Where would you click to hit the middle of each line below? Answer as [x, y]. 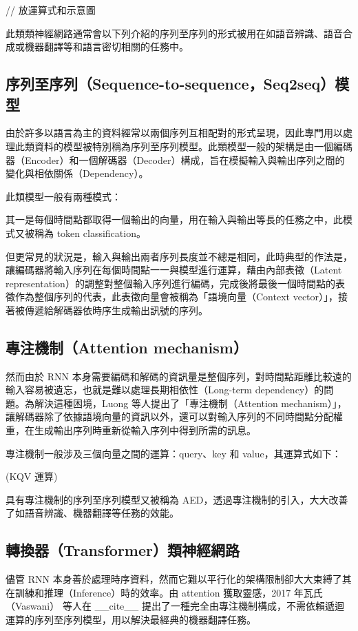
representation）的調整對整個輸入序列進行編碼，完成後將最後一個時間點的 [170, 283]
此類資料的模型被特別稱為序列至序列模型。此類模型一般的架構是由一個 [174, 146]
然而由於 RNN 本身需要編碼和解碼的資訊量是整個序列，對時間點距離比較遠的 [179, 376]
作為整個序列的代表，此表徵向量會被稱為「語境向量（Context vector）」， [177, 297]
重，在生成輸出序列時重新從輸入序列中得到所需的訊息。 [131, 430]
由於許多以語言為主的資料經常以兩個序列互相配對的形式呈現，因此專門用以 [174, 133]
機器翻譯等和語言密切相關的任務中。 [106, 46]
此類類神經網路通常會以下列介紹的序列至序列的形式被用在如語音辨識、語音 [174, 33]
